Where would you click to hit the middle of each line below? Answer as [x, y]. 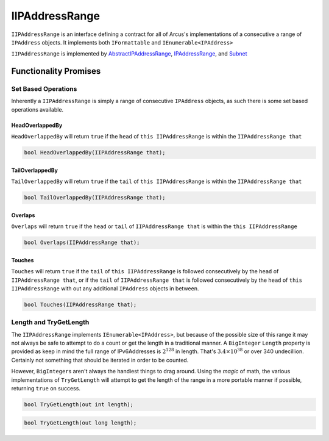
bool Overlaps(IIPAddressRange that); [82, 243]
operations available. [37, 109]
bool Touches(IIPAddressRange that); [80, 304]
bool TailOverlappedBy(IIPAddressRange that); [95, 198]
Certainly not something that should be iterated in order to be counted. [100, 360]
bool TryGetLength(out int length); [79, 405]
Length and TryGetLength [50, 322]
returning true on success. [46, 389]
